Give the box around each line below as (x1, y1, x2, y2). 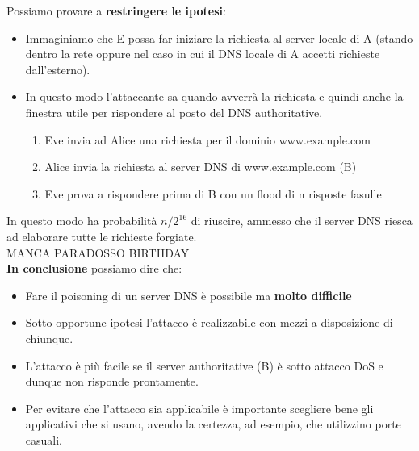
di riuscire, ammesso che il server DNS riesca (191, 212, 413, 229)
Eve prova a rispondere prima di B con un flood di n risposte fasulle (44, 185, 382, 202)
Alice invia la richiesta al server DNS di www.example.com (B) (44, 158, 357, 175)
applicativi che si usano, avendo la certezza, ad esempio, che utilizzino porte (25, 416, 401, 432)
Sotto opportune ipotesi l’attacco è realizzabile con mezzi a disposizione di (25, 314, 393, 331)
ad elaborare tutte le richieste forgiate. (6, 228, 197, 244)
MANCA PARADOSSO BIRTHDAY (6, 244, 190, 261)
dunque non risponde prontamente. (25, 373, 199, 390)
